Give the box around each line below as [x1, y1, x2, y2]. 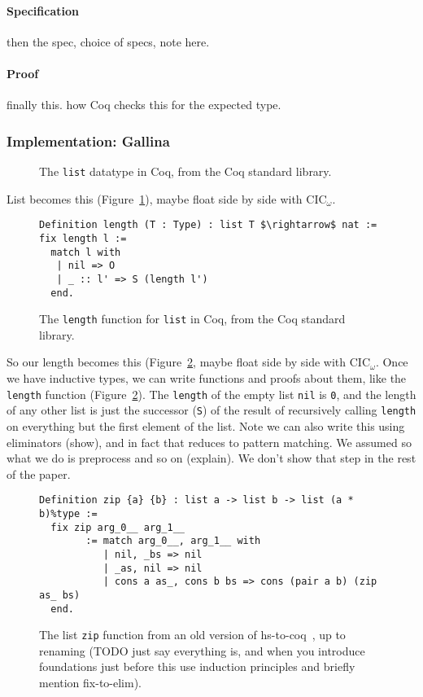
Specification [7, 2, 79, 19]
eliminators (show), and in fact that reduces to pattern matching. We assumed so [7, 433, 412, 450]
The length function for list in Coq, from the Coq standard [39, 310, 346, 327]
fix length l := [39, 232, 127, 244]
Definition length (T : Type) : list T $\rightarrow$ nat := [39, 219, 377, 231]
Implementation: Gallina [7, 130, 170, 151]
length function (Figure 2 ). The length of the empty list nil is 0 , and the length [7, 385, 416, 402]
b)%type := [39, 507, 98, 519]
